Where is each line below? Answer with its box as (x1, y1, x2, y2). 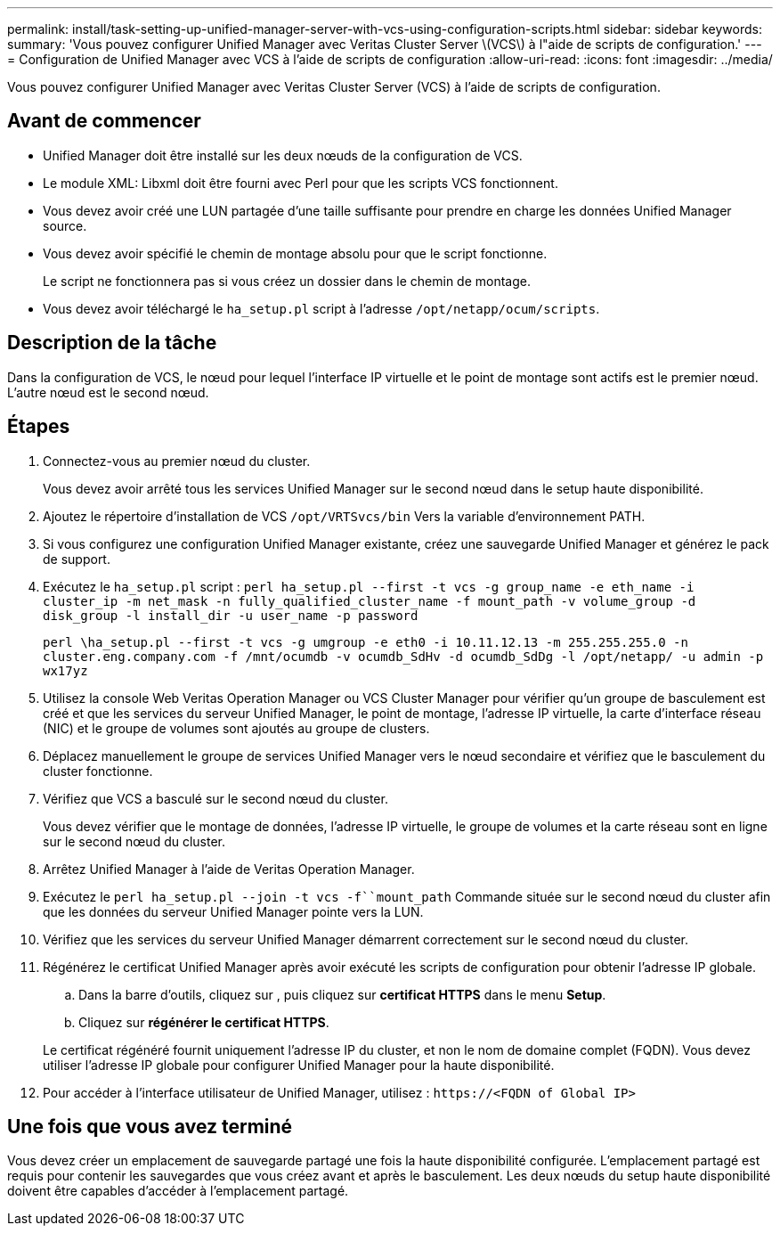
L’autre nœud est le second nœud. (7, 384, 209, 400)
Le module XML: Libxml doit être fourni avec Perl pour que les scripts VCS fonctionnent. (43, 175, 558, 191)
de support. (43, 551, 110, 567)
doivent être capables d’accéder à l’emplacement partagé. (7, 1183, 349, 1199)
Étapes (7, 415, 70, 438)
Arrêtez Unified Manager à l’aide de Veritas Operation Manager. (43, 861, 415, 877)
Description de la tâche (7, 331, 217, 355)
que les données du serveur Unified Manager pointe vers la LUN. (43, 903, 424, 919)
